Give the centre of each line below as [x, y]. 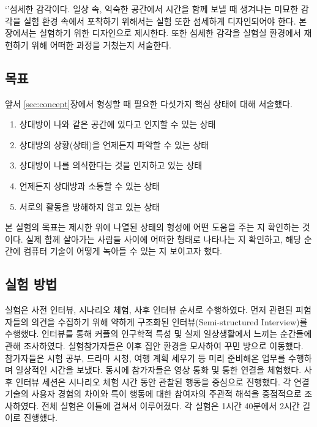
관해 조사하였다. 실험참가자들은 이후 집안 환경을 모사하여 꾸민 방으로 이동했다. [154, 345]
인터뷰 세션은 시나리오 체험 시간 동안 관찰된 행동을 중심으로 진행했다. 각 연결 [162, 381]
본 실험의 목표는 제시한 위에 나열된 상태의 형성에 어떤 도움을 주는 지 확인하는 [152, 227]
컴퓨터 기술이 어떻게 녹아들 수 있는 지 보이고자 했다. [123, 251]
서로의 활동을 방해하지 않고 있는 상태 [90, 206]
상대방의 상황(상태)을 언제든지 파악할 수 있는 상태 [114, 144]
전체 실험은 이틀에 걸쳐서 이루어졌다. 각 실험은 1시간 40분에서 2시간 [171, 405]
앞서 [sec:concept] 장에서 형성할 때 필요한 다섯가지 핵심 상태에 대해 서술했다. [149, 103]
